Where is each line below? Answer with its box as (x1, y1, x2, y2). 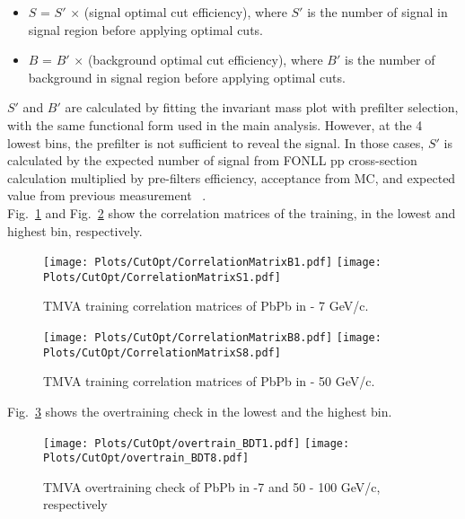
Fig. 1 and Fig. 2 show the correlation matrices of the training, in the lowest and (7, 203, 456, 222)
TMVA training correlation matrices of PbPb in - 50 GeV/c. (43, 372, 375, 391)
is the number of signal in (307, 3, 448, 21)
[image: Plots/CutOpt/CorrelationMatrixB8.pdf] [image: (43, 331, 382, 345)
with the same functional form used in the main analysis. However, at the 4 (7, 115, 423, 134)
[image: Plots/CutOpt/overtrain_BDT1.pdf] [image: (43, 436, 350, 450)
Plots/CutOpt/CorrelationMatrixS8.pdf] (43, 346, 281, 359)
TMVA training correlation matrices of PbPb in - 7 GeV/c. (43, 296, 369, 315)
